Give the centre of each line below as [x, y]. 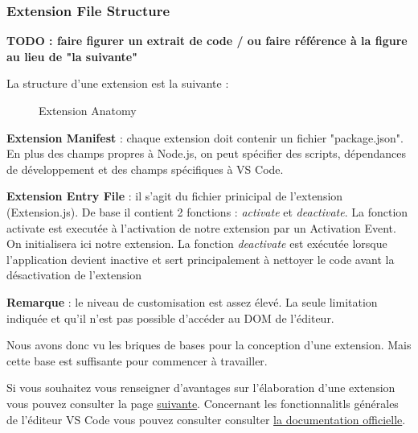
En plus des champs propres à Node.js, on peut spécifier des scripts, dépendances [206, 153]
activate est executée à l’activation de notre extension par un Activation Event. [201, 227]
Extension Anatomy [88, 110]
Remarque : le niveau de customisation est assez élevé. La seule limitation [192, 301]
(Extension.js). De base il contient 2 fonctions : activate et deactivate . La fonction [207, 211]
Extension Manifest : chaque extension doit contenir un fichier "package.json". [205, 137]
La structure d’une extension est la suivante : [118, 83]
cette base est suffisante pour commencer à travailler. [137, 360]
